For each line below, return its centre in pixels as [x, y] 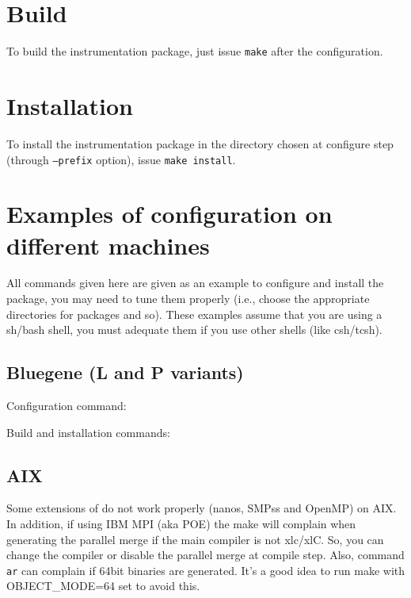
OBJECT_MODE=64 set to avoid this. [103, 586]
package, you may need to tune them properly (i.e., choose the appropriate [188, 299]
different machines [108, 245]
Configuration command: [67, 406]
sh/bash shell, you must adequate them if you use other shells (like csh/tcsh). [194, 330]
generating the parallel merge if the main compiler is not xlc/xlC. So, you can [195, 539]
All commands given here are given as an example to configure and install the [195, 283]
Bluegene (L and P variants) [125, 372]
